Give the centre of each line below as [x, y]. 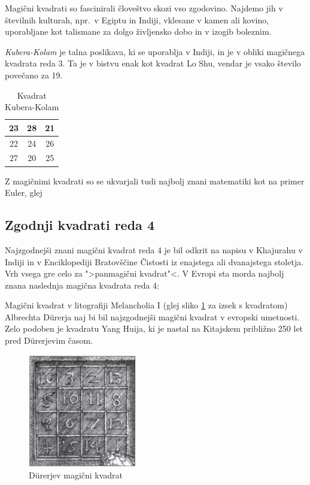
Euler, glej [24, 193]
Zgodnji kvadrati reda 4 [80, 225]
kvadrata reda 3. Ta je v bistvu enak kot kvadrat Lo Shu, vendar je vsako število [153, 63]
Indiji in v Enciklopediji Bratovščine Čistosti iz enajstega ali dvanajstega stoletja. [154, 261]
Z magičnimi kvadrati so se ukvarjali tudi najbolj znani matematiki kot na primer [155, 181]
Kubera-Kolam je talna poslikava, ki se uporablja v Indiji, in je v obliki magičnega [155, 51]
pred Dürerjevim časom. [49, 340]
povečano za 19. [34, 75]
